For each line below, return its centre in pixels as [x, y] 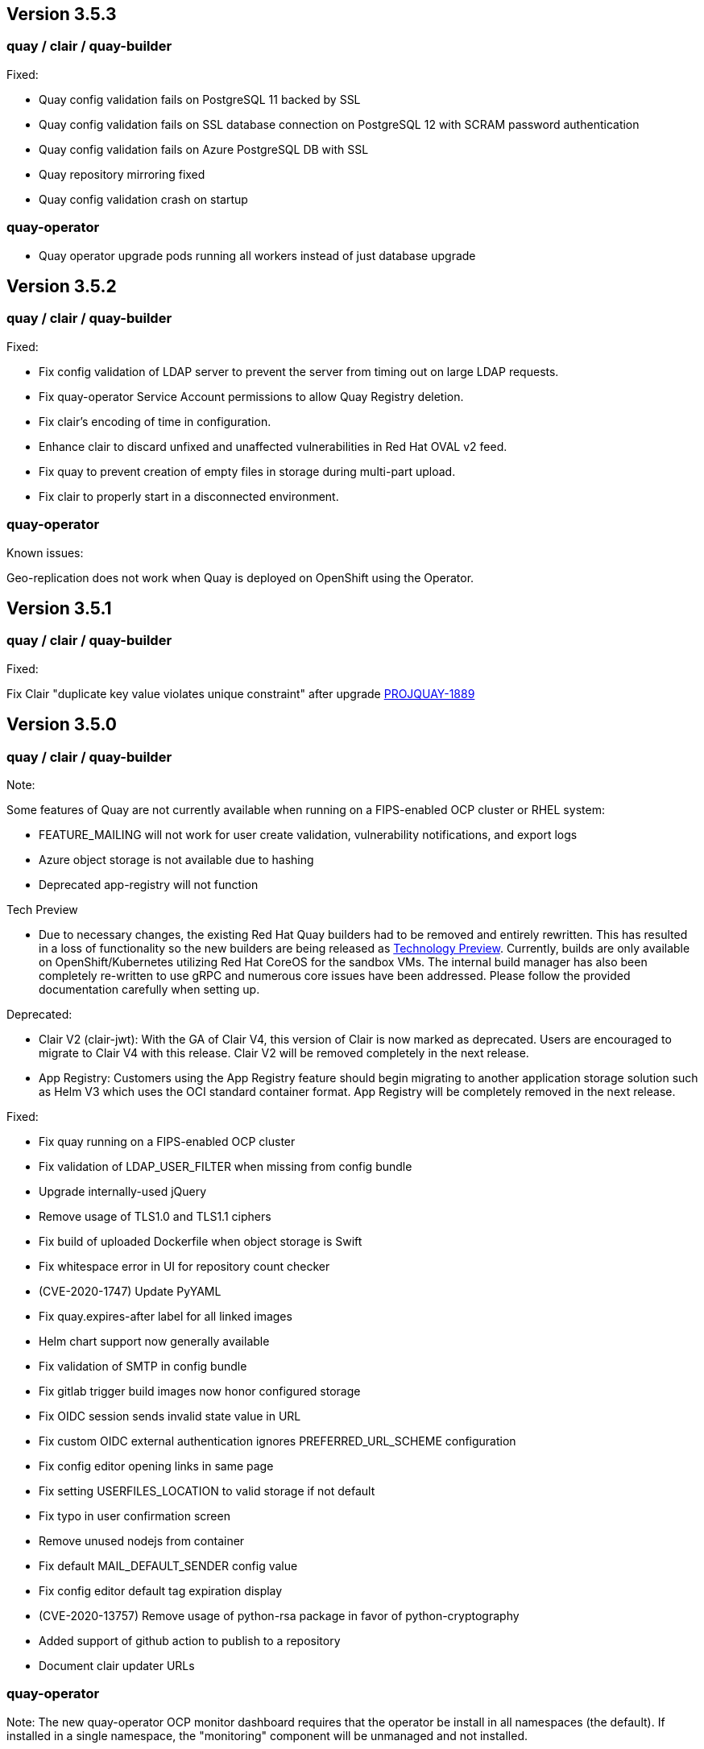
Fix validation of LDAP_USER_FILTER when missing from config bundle [226, 1166]
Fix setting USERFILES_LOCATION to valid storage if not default [207, 1491]
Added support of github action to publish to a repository [190, 1640]
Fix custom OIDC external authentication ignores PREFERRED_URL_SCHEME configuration [277, 1441]
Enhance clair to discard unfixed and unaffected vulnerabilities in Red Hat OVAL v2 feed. [273, 446]
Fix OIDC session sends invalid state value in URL [170, 1416]
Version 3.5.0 [62, 725]
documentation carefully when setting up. [149, 989]
